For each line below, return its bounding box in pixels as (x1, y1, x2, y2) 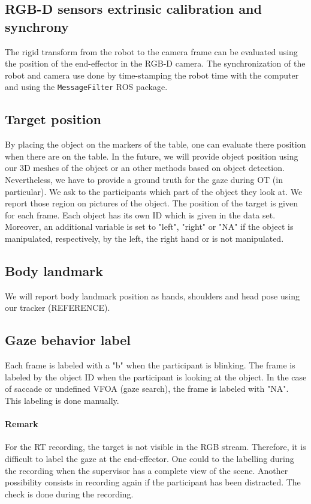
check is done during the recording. (5, 487, 134, 500)
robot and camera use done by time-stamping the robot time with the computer (5, 68, 299, 81)
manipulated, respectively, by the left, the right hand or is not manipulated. (5, 232, 284, 244)
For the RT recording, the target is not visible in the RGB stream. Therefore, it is (5, 440, 306, 453)
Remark (5, 418, 38, 430)
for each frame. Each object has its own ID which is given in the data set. (5, 208, 276, 221)
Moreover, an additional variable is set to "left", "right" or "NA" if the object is (5, 220, 294, 233)
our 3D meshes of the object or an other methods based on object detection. (5, 161, 285, 174)
